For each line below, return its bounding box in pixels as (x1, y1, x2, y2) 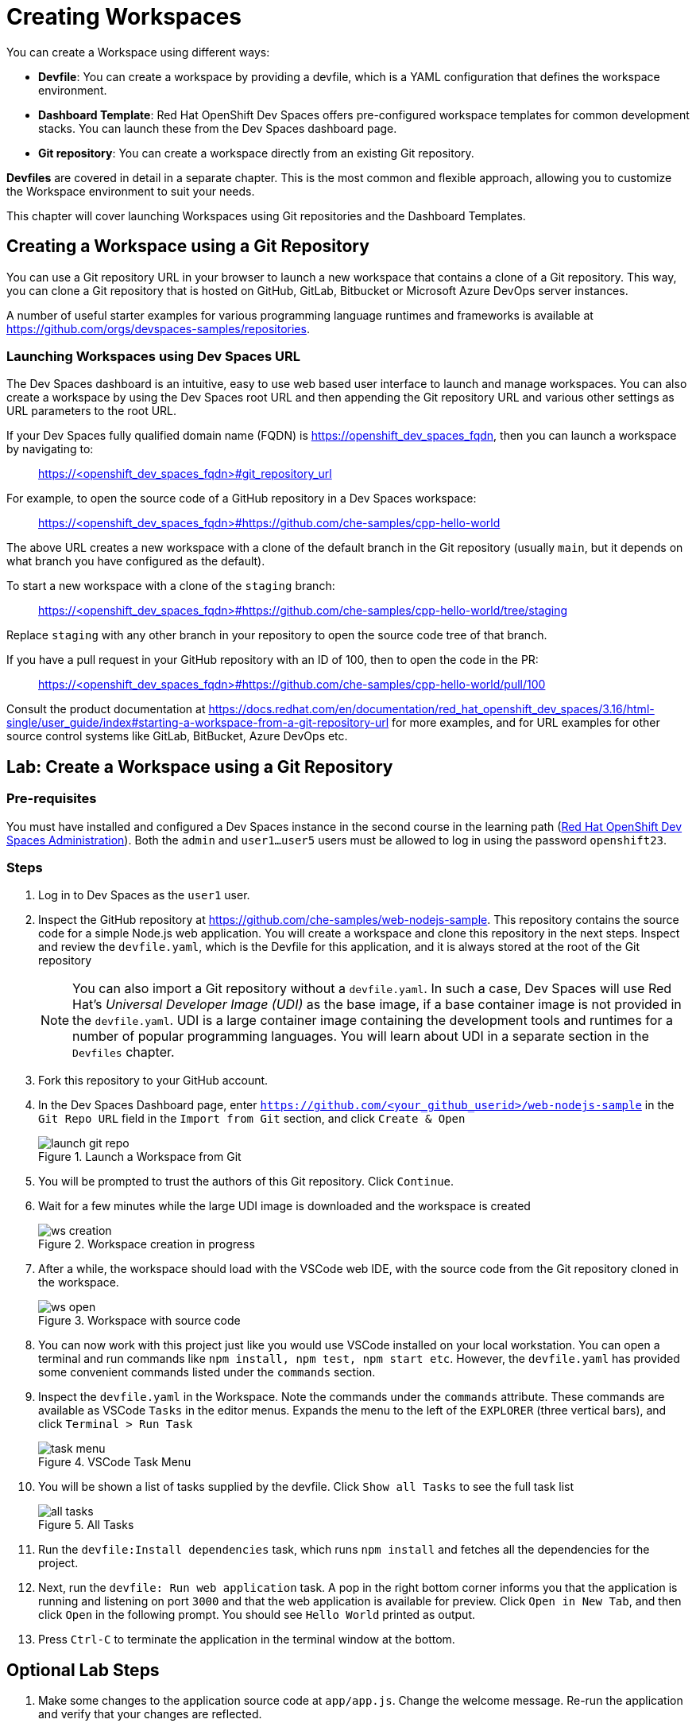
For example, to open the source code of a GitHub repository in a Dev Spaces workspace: (6, 491, 477, 506)
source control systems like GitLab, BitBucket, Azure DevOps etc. (6, 729, 348, 743)
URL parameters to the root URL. (6, 404, 177, 418)
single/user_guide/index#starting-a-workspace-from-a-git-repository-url (6, 716, 389, 730)
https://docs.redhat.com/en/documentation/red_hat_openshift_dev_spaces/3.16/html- (208, 702, 655, 716)
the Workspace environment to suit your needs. (6, 184, 255, 198)
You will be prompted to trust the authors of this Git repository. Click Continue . (38, 1174, 454, 1189)
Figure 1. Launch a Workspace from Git (38, 1150, 242, 1164)
